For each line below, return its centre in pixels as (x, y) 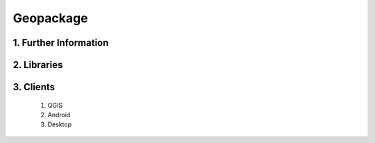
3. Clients (34, 87)
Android (59, 115)
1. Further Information (61, 43)
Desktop (60, 124)
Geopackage (50, 18)
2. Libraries (38, 65)
